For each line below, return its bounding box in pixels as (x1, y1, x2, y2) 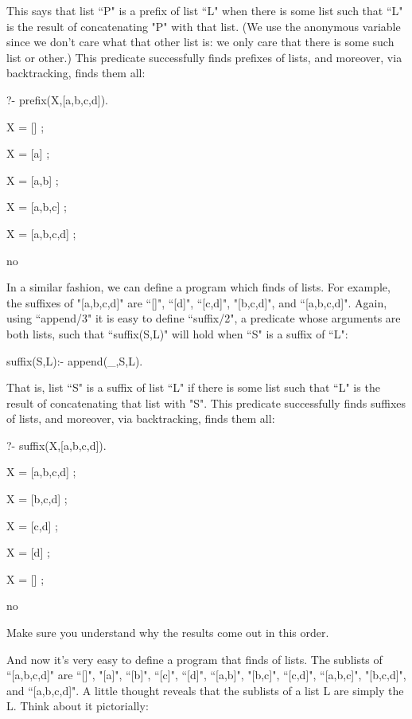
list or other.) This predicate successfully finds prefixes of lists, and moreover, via (6, 49, 402, 65)
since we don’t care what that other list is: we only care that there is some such (6, 33, 395, 50)
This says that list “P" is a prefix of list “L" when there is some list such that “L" (6, 2, 403, 18)
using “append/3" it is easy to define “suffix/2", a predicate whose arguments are (6, 310, 401, 326)
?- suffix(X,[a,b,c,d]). (6, 436, 107, 453)
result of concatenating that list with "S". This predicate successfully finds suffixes (6, 394, 406, 411)
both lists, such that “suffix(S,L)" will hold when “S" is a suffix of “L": (6, 325, 348, 342)
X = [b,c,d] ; (6, 490, 68, 507)
